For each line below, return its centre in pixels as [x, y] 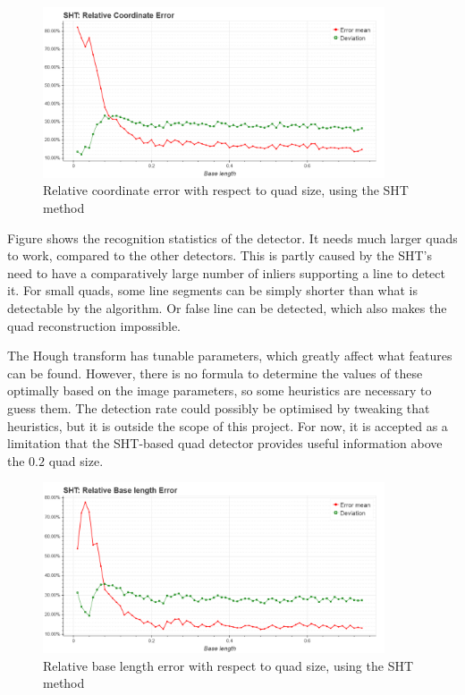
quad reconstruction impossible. [94, 325]
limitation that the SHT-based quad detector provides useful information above [225, 443]
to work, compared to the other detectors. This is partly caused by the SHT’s [220, 255]
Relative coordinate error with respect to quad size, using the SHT [226, 190]
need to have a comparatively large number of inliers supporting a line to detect [226, 272]
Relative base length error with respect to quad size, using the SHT [228, 665]
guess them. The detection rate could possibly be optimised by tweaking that [219, 407]
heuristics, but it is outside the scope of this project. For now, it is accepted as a [228, 425]
